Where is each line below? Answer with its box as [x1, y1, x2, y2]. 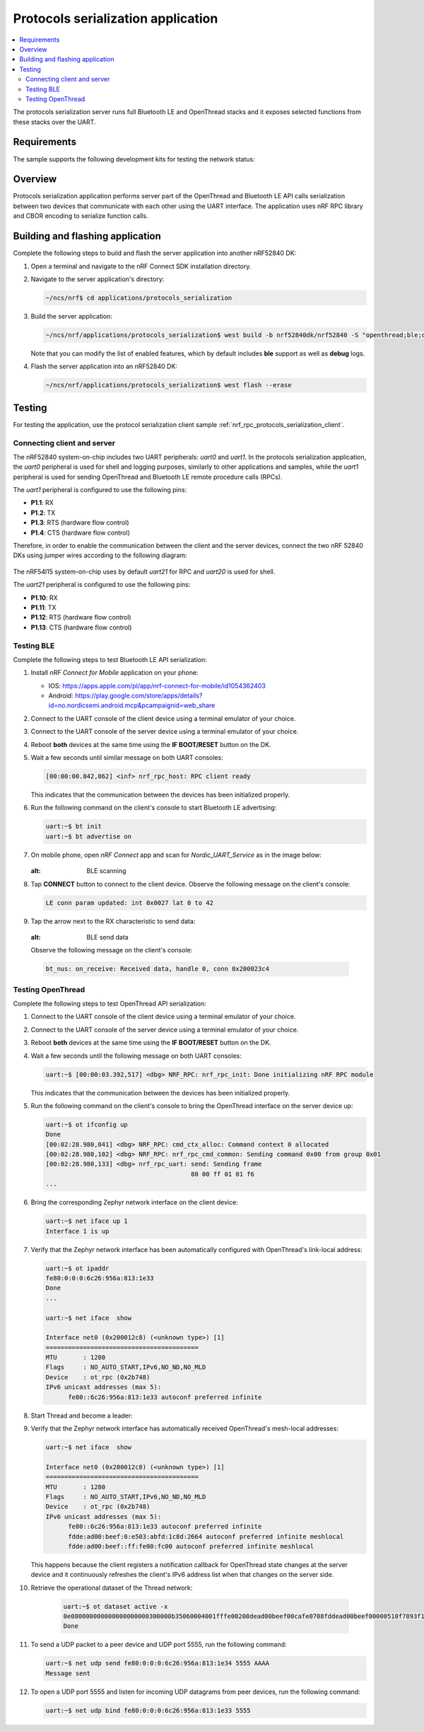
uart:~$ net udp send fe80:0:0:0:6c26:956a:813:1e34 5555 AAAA [45, 1659, 270, 1668]
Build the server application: [30, 312, 113, 320]
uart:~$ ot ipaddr [45, 1264, 110, 1272]
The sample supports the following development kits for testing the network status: [13, 154, 255, 163]
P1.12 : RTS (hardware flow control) [30, 613, 131, 622]
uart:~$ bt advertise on [45, 832, 132, 841]
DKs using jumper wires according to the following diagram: [13, 551, 187, 559]
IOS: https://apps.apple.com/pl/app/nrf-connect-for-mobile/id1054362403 [48, 681, 266, 690]
